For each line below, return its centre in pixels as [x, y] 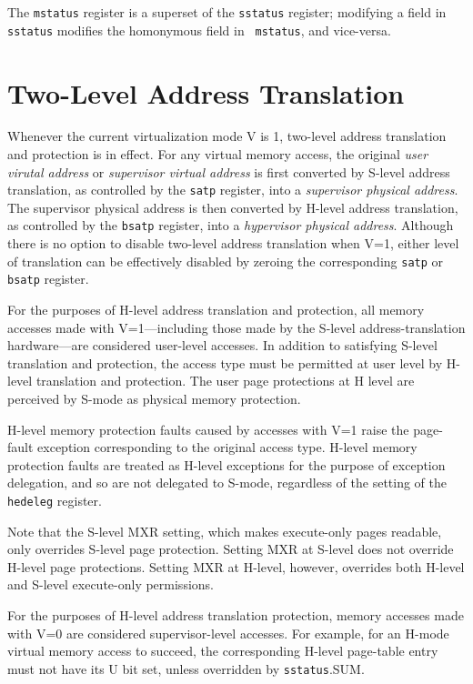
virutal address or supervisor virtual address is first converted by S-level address [229, 171]
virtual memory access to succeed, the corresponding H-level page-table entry [223, 651]
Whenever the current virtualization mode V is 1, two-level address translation [227, 136]
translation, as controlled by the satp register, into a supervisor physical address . [233, 190]
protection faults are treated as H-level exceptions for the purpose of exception [226, 464]
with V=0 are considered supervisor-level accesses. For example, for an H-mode [228, 633]
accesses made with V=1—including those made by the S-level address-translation [236, 327]
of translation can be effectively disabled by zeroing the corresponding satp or [226, 261]
